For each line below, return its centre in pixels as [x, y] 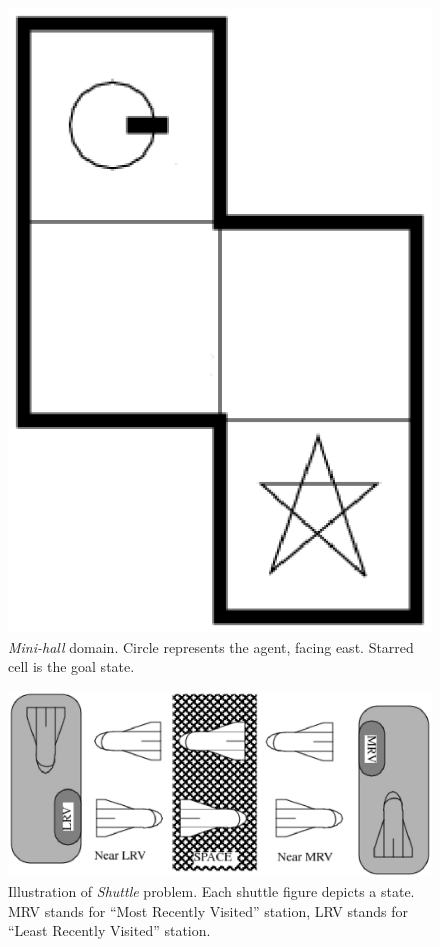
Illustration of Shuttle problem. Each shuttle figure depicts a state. [211, 890]
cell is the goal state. [71, 666]
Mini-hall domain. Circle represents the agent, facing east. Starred [211, 646]
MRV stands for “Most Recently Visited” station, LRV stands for [208, 910]
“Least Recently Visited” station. [109, 930]
